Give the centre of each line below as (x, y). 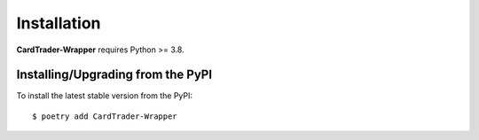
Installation (59, 23)
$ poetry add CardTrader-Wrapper (105, 116)
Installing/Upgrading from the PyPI (114, 75)
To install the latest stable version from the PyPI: (105, 96)
